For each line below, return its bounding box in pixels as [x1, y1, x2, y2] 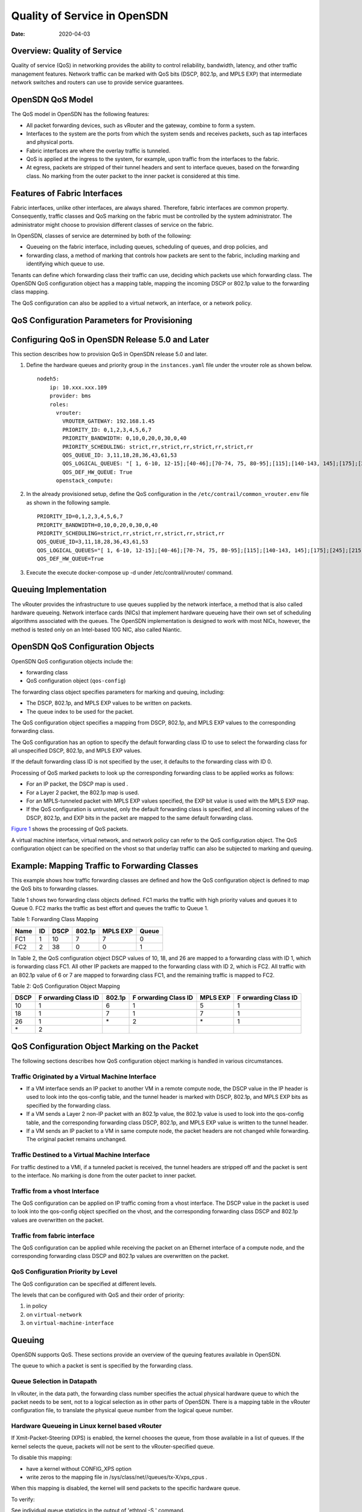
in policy [26, 1302, 48, 1309]
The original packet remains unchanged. [26, 1136, 127, 1143]
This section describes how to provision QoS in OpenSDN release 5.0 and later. [11, 350, 208, 357]
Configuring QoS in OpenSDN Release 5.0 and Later [11, 334, 209, 345]
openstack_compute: [56, 477, 114, 484]
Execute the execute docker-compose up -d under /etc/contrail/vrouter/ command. [26, 569, 233, 576]
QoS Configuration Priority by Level [11, 1268, 118, 1276]
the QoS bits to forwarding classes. [11, 885, 99, 892]
